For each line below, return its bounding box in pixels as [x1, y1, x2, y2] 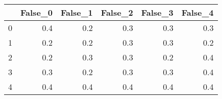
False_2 [101, 7, 133, 18]
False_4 [181, 7, 214, 18]
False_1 [60, 7, 93, 18]
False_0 [20, 7, 53, 18]
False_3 [141, 7, 174, 18]
